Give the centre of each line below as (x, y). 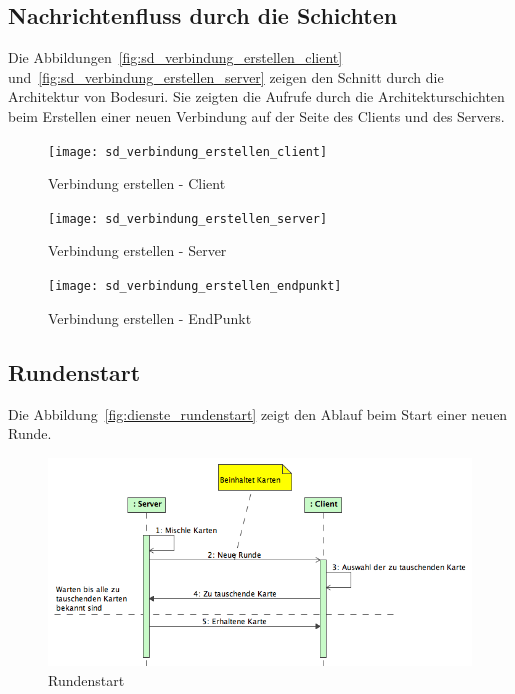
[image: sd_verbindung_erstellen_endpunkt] (195, 286)
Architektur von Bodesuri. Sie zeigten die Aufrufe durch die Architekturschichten (256, 96)
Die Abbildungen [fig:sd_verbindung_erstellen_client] (175, 57)
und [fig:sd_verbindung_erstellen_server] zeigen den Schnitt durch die (226, 76)
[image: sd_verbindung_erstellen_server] (188, 218)
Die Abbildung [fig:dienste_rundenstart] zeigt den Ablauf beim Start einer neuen (258, 413)
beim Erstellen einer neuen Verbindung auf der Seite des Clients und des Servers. (256, 115)
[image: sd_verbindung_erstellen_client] (188, 151)
